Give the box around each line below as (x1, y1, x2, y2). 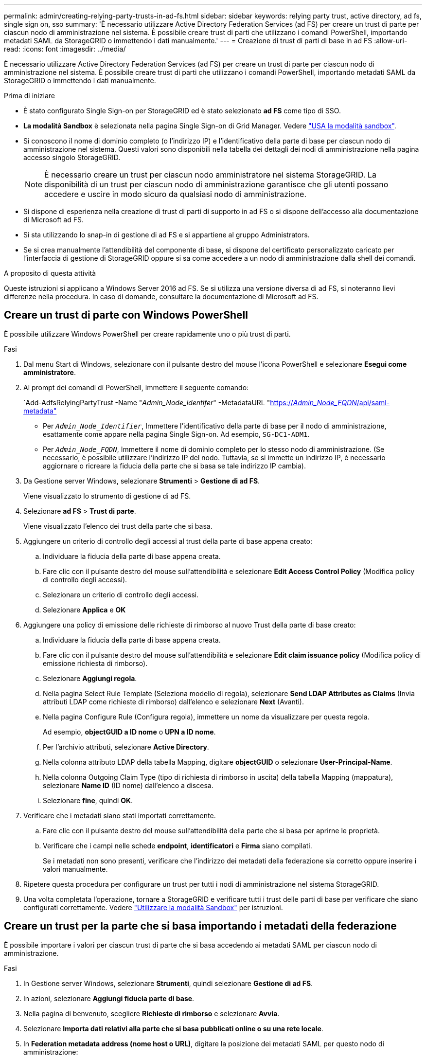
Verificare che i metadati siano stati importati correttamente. (23, 811, 216, 820)
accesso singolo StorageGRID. (23, 153, 121, 162)
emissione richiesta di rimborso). (43, 659, 148, 667)
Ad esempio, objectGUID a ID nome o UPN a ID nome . (43, 727, 216, 736)
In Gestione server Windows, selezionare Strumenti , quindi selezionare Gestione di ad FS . (23, 979, 313, 987)
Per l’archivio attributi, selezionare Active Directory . (43, 742, 209, 751)
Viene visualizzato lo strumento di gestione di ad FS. (23, 491, 191, 500)
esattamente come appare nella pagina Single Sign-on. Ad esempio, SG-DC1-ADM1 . (43, 430, 310, 438)
